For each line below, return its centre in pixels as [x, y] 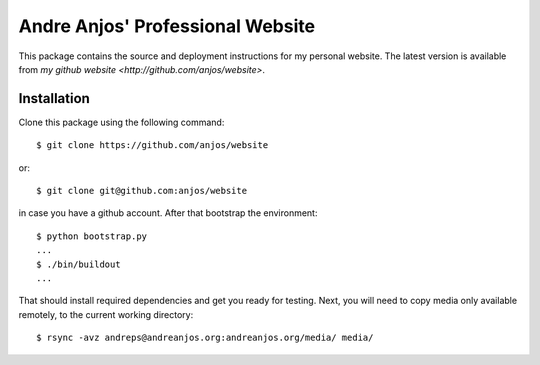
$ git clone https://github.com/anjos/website [152, 145]
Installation [54, 98]
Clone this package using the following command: [121, 122]
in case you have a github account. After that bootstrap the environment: [168, 213]
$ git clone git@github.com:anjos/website [142, 191]
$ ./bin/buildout [78, 264]
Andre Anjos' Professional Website [166, 26]
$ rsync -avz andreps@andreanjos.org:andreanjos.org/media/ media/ [205, 338]
